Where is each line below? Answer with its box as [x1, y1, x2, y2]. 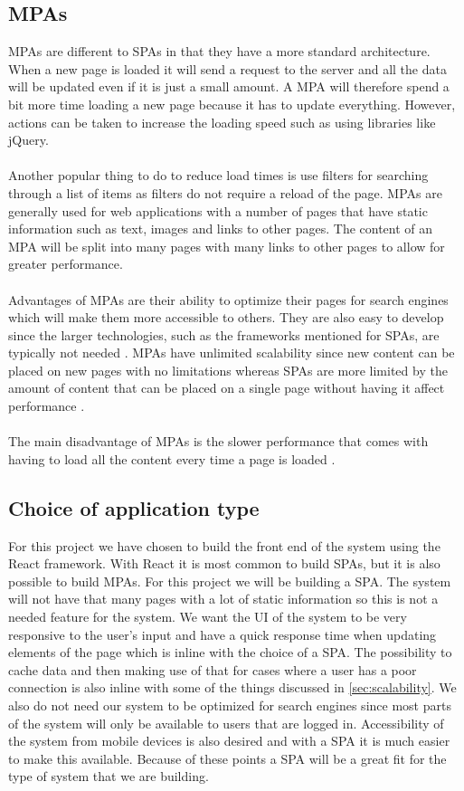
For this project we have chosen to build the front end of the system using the [8, 536, 440, 555]
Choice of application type [8, 493, 260, 521]
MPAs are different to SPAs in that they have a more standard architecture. [8, 42, 431, 61]
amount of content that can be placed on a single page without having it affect [8, 378, 445, 397]
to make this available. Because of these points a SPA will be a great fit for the [8, 748, 447, 767]
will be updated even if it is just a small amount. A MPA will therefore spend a [8, 77, 450, 96]
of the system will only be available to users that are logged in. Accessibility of [8, 713, 444, 732]
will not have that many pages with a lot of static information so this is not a [8, 589, 439, 608]
